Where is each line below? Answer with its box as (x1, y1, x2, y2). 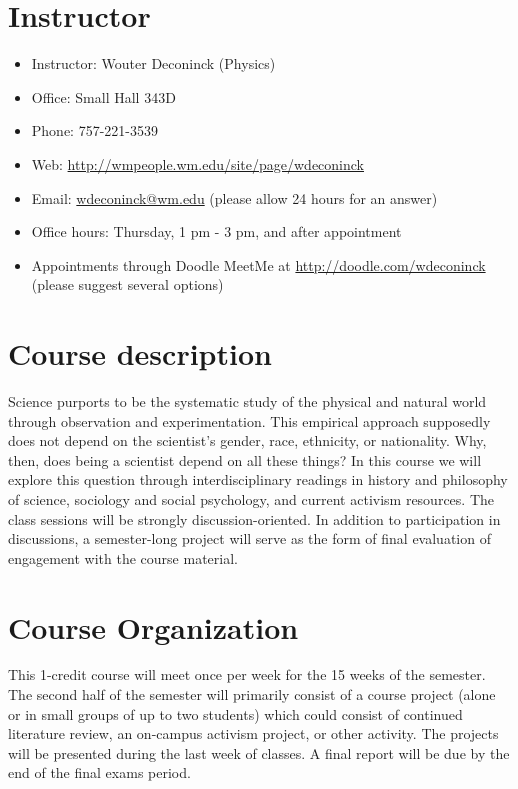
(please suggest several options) (31, 274, 224, 295)
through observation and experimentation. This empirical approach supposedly (8, 410, 491, 431)
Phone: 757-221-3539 (31, 120, 158, 141)
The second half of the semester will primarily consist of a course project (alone (8, 684, 496, 705)
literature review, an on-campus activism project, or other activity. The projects (8, 723, 499, 744)
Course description (8, 333, 272, 374)
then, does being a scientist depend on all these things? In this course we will (8, 449, 482, 470)
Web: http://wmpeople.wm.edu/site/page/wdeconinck (31, 153, 365, 174)
